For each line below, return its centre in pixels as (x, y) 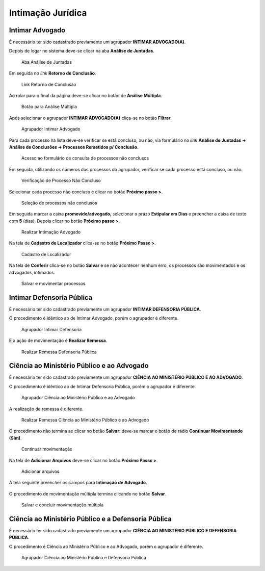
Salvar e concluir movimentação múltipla (63, 505)
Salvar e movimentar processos (53, 284)
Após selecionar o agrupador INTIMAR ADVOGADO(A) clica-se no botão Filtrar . (90, 118)
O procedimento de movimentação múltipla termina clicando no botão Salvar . (88, 493)
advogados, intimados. (32, 272)
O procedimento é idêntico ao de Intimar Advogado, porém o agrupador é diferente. (94, 318)
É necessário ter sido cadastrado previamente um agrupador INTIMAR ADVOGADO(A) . (97, 42)
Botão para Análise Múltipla (49, 107)
